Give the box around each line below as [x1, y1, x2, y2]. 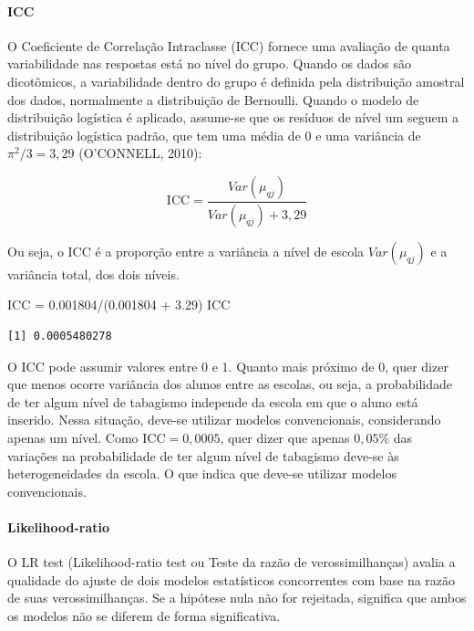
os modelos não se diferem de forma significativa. [7, 605, 281, 625]
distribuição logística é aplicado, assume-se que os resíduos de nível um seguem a [7, 108, 459, 127]
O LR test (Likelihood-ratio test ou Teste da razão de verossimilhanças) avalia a [7, 552, 456, 572]
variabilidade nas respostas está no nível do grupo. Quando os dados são [7, 54, 411, 73]
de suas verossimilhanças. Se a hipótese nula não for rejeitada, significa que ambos [7, 588, 467, 607]
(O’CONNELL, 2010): [78, 143, 202, 163]
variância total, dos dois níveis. [7, 264, 180, 283]
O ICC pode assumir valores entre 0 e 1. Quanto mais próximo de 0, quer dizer [7, 356, 448, 375]
